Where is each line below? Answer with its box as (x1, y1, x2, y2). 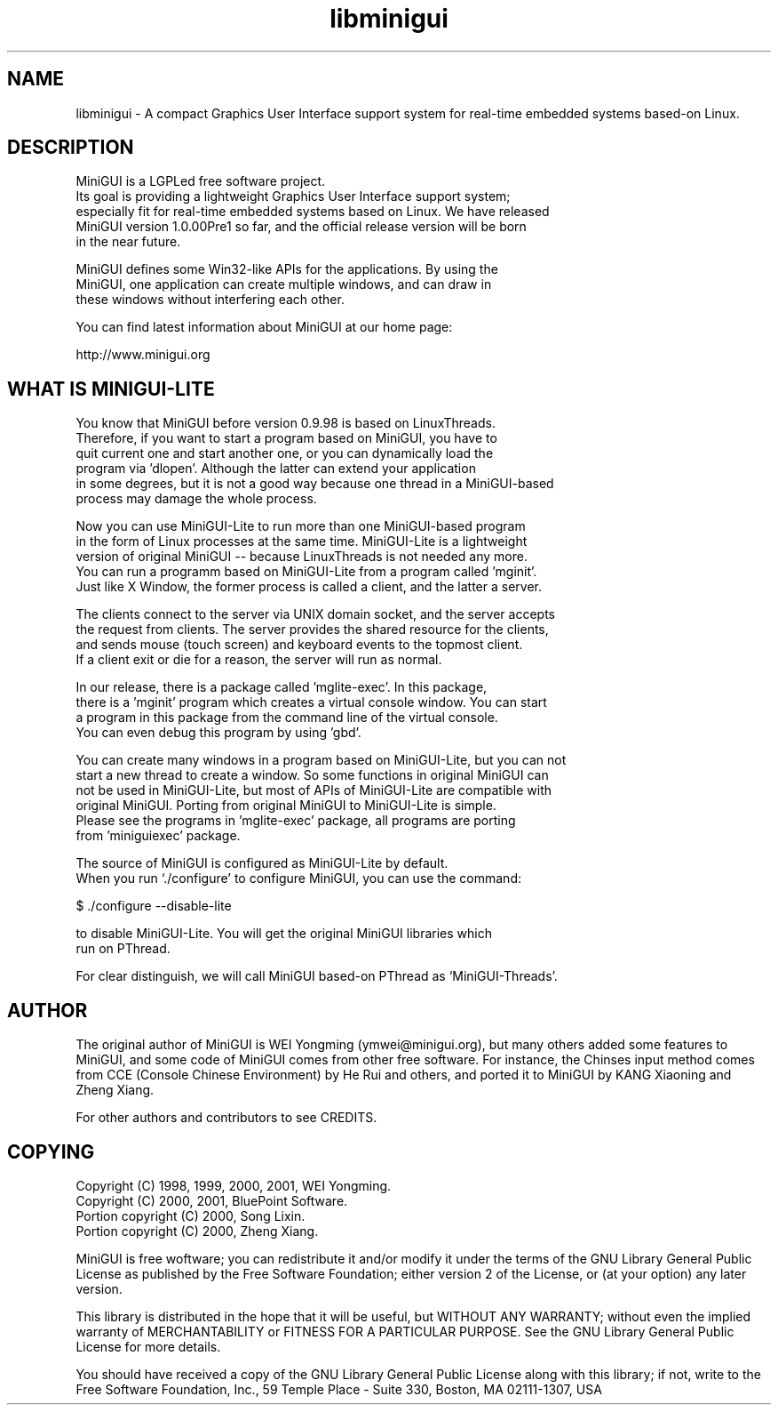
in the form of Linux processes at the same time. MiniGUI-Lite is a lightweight (75, 534, 528, 550)
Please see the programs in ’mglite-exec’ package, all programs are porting (75, 813, 516, 829)
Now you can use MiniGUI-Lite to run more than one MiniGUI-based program (75, 518, 526, 534)
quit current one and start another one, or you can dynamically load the (75, 445, 494, 461)
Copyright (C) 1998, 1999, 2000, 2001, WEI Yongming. (75, 1177, 392, 1193)
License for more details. (75, 1338, 221, 1354)
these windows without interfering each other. (75, 292, 345, 308)
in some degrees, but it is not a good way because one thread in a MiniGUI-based (75, 476, 554, 492)
